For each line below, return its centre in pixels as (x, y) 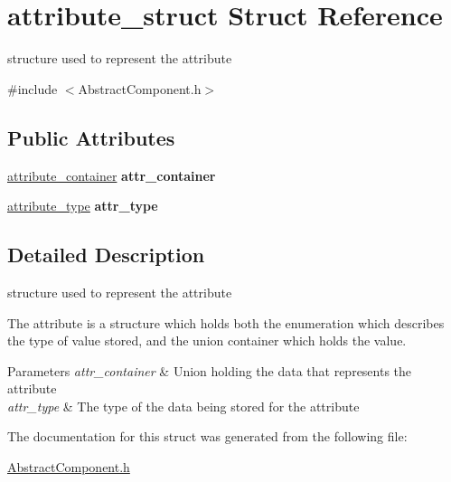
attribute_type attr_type (83, 206)
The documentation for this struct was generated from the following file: (207, 436)
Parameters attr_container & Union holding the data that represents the (210, 370)
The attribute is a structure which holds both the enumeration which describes (226, 322)
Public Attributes (91, 137)
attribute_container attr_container (112, 175)
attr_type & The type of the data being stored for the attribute (183, 406)
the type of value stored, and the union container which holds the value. (207, 340)
